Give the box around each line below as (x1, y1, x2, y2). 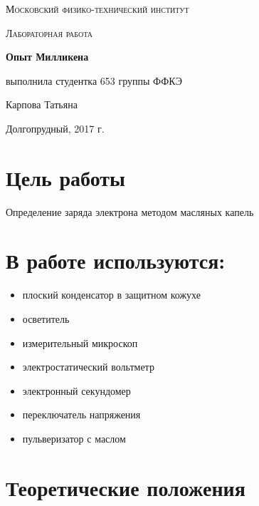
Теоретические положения (6, 473, 245, 502)
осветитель (22, 311, 70, 326)
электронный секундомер (22, 383, 131, 398)
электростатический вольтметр (22, 359, 154, 374)
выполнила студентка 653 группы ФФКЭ (6, 73, 182, 88)
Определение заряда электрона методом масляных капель (6, 204, 254, 219)
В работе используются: (6, 246, 226, 275)
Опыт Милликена (6, 49, 89, 64)
